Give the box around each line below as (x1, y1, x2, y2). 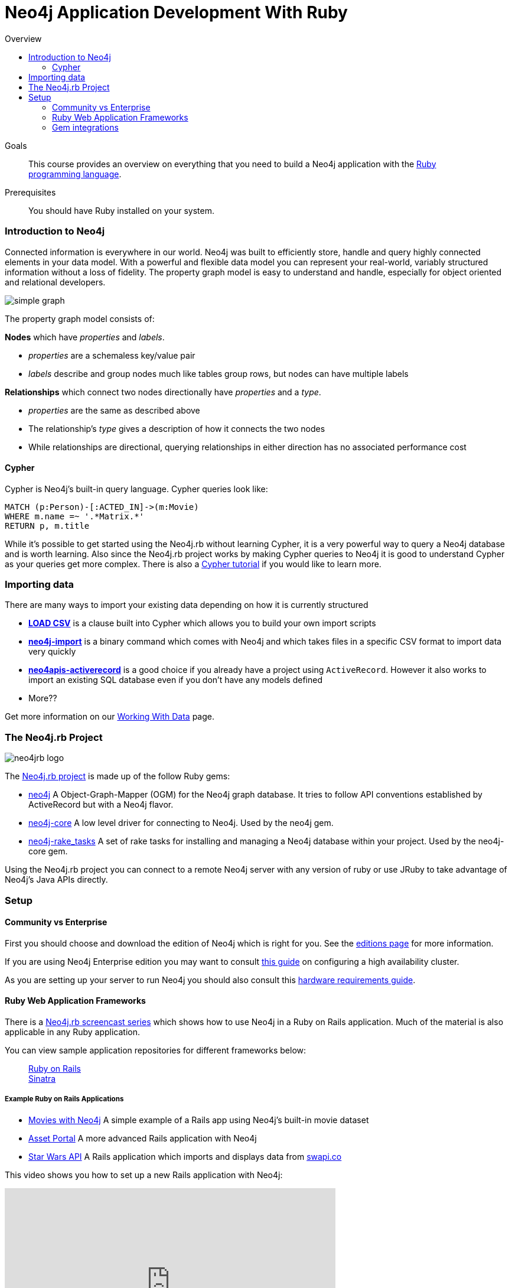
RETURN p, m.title (5, 521, 90, 531)
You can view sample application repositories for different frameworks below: (5, 1045, 306, 1056)
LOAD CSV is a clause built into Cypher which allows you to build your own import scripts (28, 618, 376, 629)
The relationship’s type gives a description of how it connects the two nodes (28, 423, 325, 434)
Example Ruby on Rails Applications (5, 1095, 124, 1104)
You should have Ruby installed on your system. (28, 205, 214, 216)
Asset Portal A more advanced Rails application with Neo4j (28, 1133, 257, 1143)
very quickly (28, 646, 76, 657)
